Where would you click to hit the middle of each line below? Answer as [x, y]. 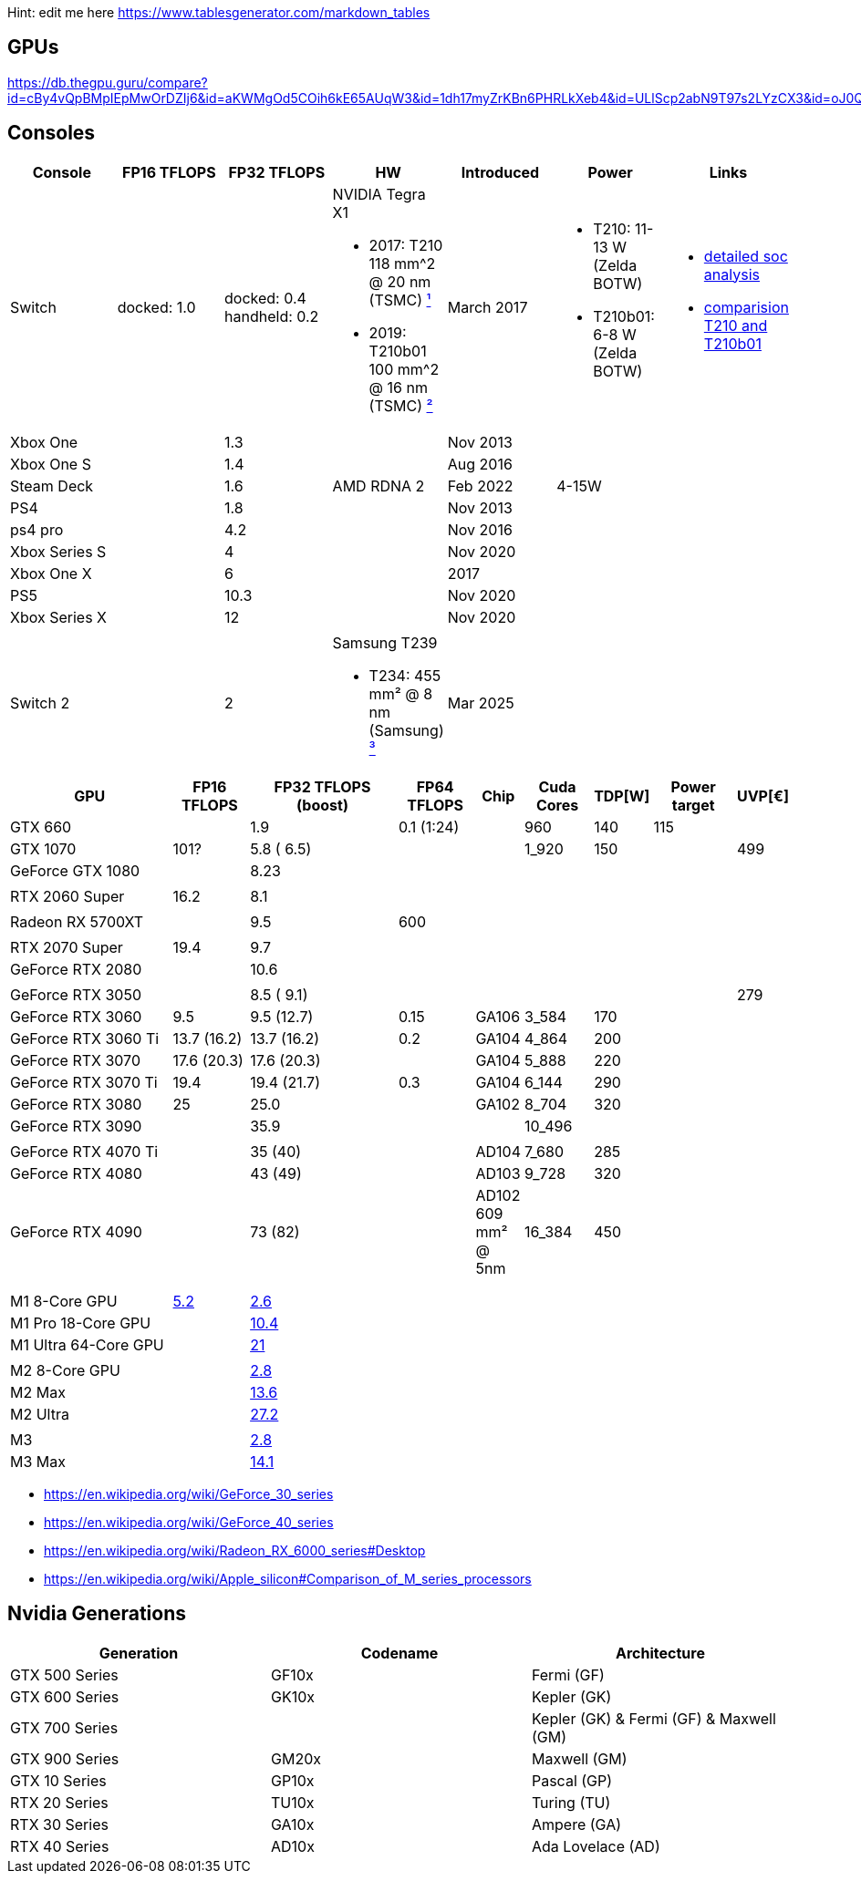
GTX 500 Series [64, 1674]
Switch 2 [40, 703]
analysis [731, 274]
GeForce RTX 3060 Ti [85, 1038]
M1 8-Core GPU [64, 1301]
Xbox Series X [59, 617]
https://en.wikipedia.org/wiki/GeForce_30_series [189, 1493]
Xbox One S [51, 464]
